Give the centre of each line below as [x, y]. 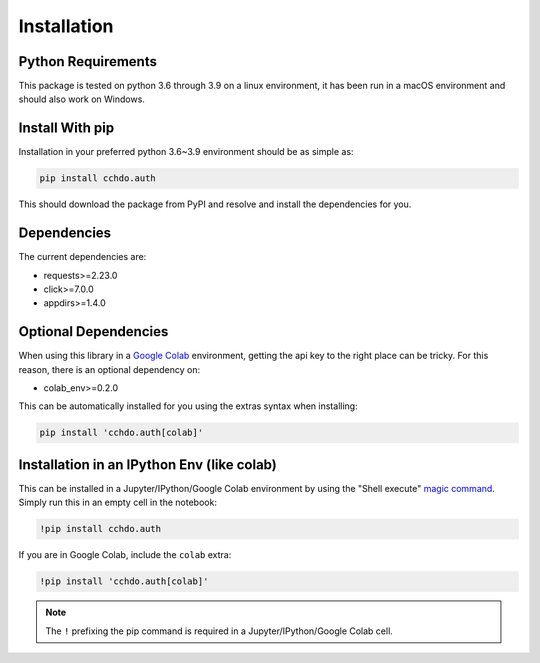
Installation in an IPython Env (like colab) [147, 464]
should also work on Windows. [81, 99]
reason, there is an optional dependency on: [109, 369]
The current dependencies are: [82, 257]
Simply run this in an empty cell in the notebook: [117, 502]
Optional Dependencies [93, 331]
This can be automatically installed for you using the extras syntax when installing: [188, 406]
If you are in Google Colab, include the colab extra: [125, 555]
